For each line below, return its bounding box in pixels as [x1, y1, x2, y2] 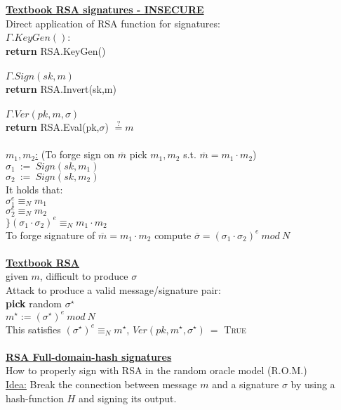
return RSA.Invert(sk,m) [6, 81, 116, 96]
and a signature [212, 376, 279, 391]
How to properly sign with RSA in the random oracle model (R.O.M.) [6, 363, 307, 378]
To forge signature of [6, 227, 95, 242]
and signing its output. [78, 390, 177, 405]
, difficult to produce [39, 269, 128, 283]
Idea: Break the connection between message [6, 376, 197, 391]
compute [154, 227, 192, 242]
